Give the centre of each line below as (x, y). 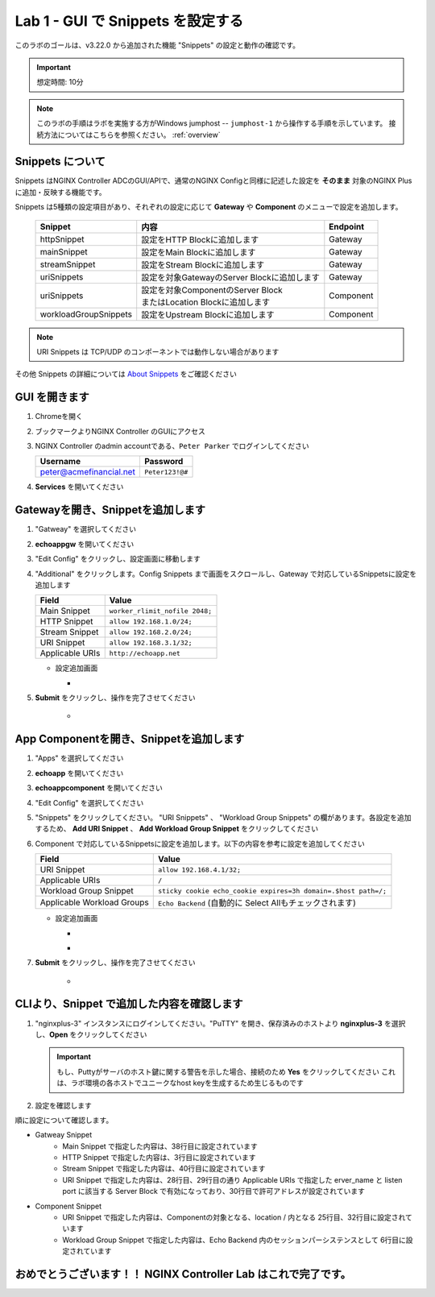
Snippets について (60, 162)
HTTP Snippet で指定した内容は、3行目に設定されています (159, 1158)
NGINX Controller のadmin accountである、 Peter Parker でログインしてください (172, 446)
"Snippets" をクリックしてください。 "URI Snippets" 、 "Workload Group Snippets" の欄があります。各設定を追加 (223, 817)
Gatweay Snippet (64, 1135)
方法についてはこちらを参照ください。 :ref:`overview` (132, 135)
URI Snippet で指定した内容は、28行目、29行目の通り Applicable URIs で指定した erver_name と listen (232, 1179)
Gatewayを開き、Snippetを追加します (110, 510)
